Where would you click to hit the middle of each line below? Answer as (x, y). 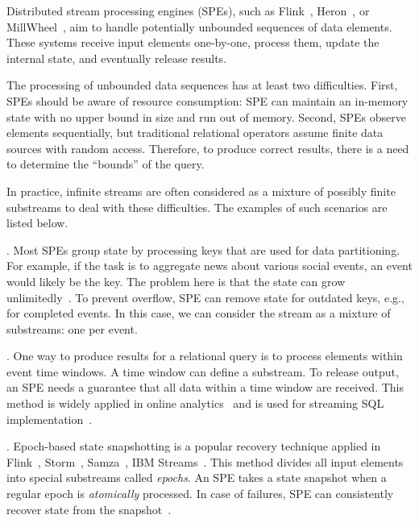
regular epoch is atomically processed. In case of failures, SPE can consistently (200, 494)
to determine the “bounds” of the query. (106, 164)
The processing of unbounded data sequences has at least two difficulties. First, (202, 85)
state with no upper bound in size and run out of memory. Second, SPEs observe (206, 116)
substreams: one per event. (72, 328)
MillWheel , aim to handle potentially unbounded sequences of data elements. (199, 26)
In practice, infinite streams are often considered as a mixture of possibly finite (201, 191)
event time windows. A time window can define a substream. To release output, (203, 371)
